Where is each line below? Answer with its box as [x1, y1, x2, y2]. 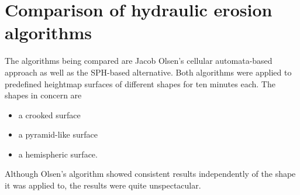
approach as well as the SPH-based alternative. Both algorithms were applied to [5, 66, 292, 78]
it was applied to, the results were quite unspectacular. [5, 179, 201, 191]
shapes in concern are [5, 89, 82, 101]
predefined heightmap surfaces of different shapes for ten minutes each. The [5, 77, 275, 90]
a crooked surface [18, 108, 81, 121]
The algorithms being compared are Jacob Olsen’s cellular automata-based [5, 54, 273, 67]
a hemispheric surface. [18, 148, 98, 160]
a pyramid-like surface [18, 128, 98, 141]
